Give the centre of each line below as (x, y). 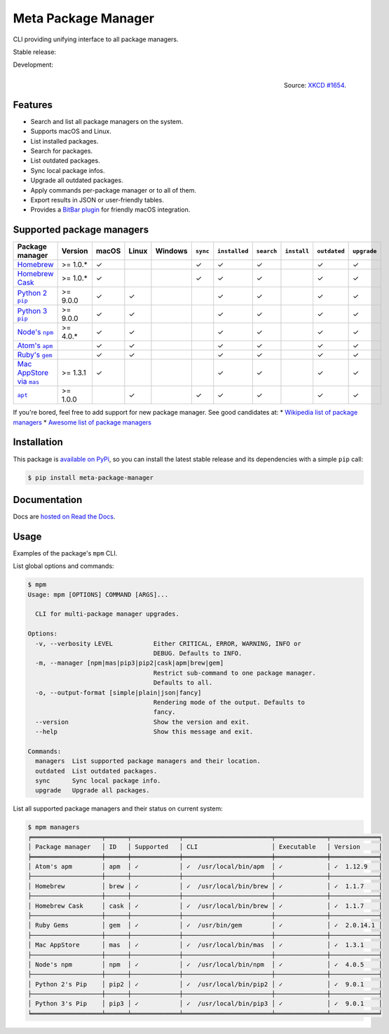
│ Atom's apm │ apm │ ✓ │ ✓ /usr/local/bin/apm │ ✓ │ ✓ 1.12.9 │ (205, 867)
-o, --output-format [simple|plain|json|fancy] (118, 692)
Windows (172, 251)
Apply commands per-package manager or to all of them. (113, 190)
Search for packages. (62, 151)
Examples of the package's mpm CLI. (65, 553)
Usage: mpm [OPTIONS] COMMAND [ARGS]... (98, 594)
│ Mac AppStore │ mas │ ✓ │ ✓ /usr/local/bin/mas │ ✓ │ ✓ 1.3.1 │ (205, 945)
